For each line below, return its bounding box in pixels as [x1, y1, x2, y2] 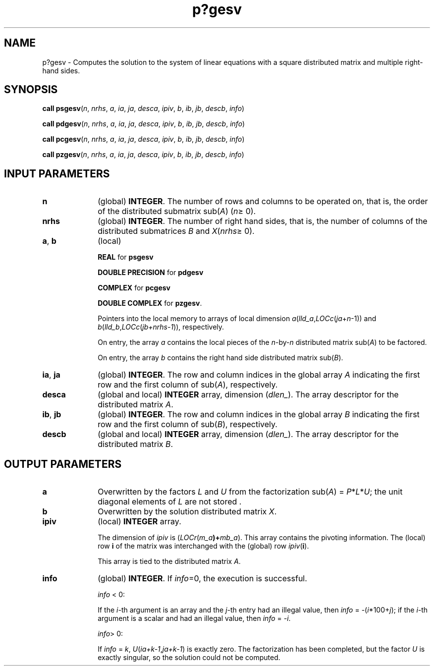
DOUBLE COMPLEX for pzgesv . [98, 299, 202, 308]
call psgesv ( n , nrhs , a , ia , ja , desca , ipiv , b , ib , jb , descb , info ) [42, 104, 245, 113]
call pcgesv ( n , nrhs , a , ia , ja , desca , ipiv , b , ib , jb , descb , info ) [42, 135, 245, 144]
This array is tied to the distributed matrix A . [98, 557, 241, 566]
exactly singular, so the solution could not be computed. [98, 653, 280, 662]
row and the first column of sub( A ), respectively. [98, 380, 278, 390]
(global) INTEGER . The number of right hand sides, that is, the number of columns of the [98, 216, 428, 226]
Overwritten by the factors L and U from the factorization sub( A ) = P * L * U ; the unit [98, 487, 403, 497]
